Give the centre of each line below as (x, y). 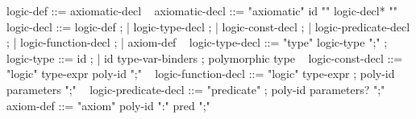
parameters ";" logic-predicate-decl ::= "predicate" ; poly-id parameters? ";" (196, 89)
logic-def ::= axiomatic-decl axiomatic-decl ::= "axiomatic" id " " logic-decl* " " (202, 10)
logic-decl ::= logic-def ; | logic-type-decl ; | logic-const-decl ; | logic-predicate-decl (208, 26)
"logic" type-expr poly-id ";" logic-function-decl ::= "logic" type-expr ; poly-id (201, 74)
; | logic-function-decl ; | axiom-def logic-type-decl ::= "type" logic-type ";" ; (197, 42)
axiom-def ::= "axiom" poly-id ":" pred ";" (108, 105)
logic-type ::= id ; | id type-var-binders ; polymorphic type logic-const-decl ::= (205, 57)
